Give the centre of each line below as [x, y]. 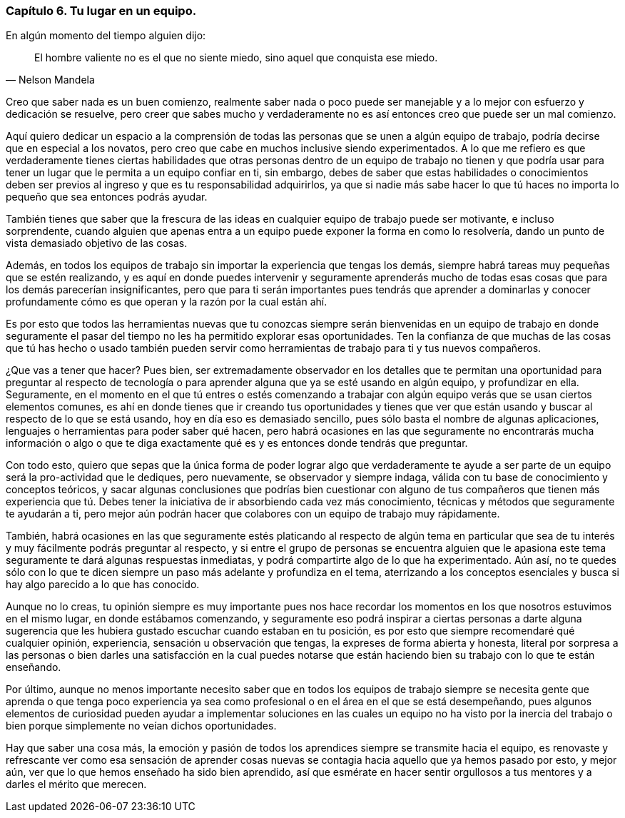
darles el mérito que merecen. [76, 784]
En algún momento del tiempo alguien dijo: [106, 36]
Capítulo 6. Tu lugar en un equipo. [101, 11]
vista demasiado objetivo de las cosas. [97, 243]
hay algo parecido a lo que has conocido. [103, 585]
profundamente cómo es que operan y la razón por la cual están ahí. [167, 302]
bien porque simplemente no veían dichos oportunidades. [141, 726]
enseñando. [34, 667]
